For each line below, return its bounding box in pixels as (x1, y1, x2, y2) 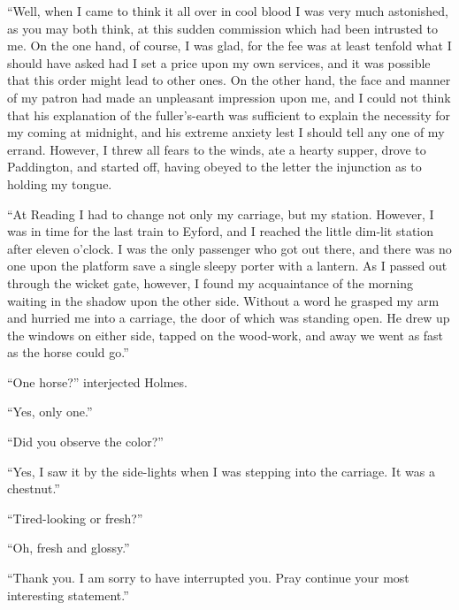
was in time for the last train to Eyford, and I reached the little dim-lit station (7, 222, 434, 240)
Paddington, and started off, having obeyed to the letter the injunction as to (7, 157, 422, 176)
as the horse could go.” (7, 343, 129, 362)
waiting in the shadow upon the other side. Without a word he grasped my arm (7, 291, 440, 309)
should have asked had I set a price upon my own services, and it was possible (7, 53, 431, 72)
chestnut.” (7, 479, 60, 498)
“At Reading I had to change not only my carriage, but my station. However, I (7, 204, 434, 223)
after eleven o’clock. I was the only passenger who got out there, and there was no (7, 239, 452, 257)
